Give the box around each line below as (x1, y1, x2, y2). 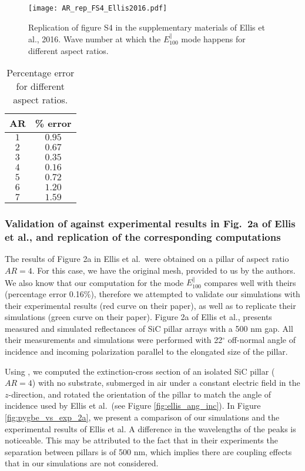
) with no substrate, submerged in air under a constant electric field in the (32, 376, 300, 389)
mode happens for (181, 33, 246, 45)
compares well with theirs (204, 276, 296, 288)
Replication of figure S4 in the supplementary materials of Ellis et (28, 21, 265, 33)
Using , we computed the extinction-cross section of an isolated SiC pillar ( (5, 365, 275, 377)
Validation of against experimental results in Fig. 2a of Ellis (5, 216, 296, 231)
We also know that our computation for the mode (5, 276, 184, 288)
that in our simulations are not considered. (5, 457, 159, 469)
